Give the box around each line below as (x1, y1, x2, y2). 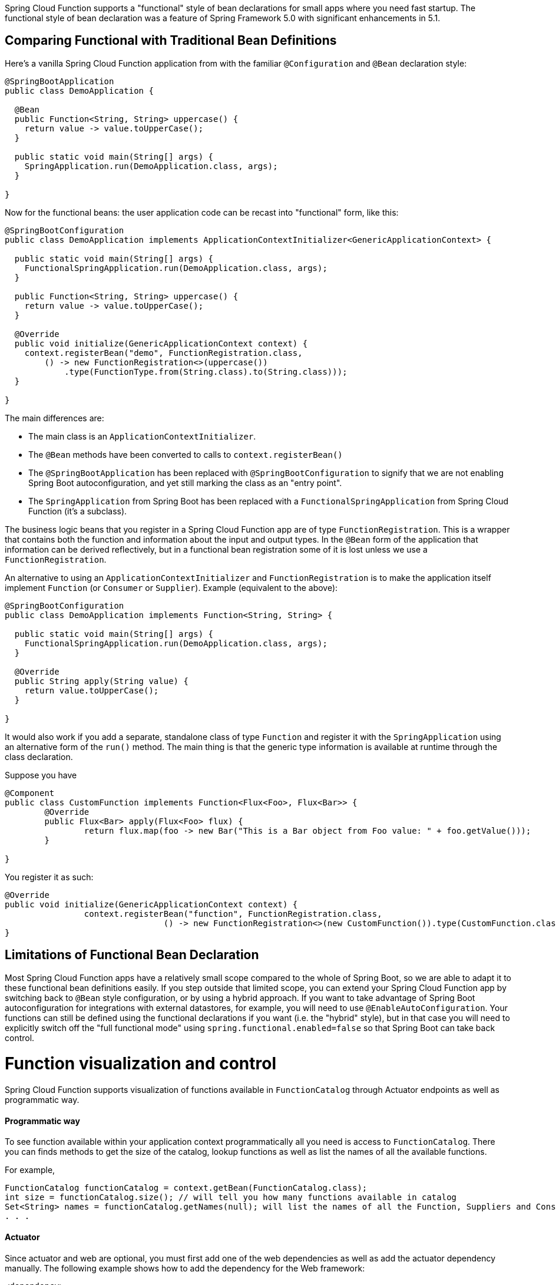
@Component (5, 788, 55, 798)
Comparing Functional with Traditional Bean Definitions (5, 33, 337, 48)
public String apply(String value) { (14, 676, 188, 686)
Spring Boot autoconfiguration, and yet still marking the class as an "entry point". (28, 477, 342, 488)
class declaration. (5, 751, 73, 762)
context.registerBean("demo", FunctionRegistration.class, (24, 348, 303, 358)
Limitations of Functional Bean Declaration (5, 947, 259, 963)
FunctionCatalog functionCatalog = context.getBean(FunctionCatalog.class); (5, 1183, 368, 1193)
